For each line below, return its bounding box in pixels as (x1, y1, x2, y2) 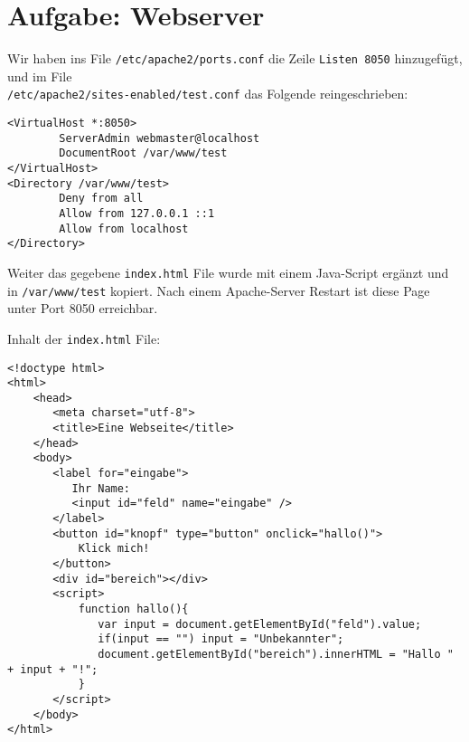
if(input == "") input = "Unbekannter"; (98, 633, 344, 646)
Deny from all (59, 192, 144, 205)
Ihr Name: (71, 481, 131, 495)
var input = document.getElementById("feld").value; (98, 617, 422, 631)
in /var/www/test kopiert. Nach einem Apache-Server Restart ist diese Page (7, 281, 430, 300)
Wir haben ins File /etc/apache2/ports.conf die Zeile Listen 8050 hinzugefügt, (7, 49, 463, 68)
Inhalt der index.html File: (7, 328, 161, 347)
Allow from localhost (59, 222, 189, 235)
